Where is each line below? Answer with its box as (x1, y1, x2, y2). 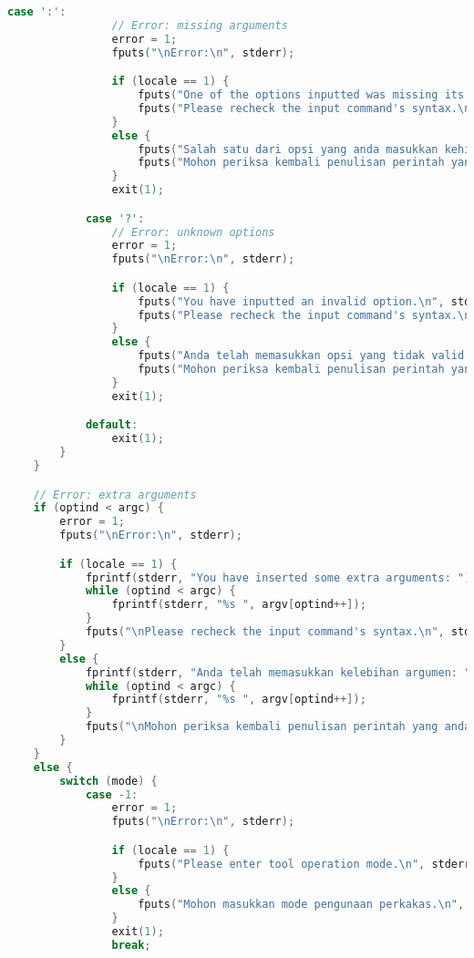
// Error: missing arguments (111, 18, 288, 32)
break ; (111, 938, 151, 952)
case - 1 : (85, 788, 139, 801)
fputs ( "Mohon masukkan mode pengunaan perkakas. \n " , (138, 898, 465, 912)
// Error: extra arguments (33, 488, 197, 501)
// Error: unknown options (111, 225, 275, 239)
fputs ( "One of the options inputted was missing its (138, 88, 465, 102)
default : (85, 418, 139, 432)
